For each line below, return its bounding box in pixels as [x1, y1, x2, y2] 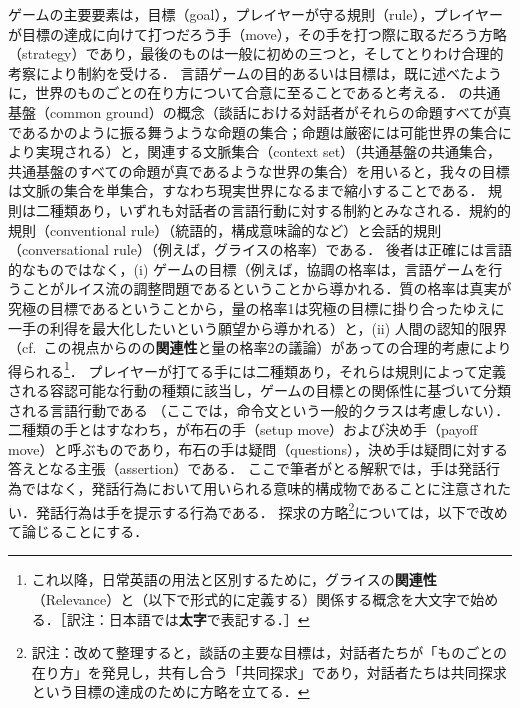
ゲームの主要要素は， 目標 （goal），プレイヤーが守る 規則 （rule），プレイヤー [8, 4, 504, 24]
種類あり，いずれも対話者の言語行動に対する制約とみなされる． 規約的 [49, 199, 512, 220]
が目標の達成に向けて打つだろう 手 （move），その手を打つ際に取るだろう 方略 [8, 23, 507, 44]
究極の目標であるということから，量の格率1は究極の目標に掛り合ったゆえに [8, 297, 505, 318]
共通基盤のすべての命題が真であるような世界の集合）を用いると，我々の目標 [8, 160, 510, 181]
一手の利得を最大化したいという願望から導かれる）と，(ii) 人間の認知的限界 [8, 317, 507, 338]
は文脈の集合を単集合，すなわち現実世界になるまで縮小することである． [8, 180, 484, 201]
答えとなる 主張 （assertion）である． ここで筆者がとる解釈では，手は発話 [8, 458, 486, 479]
